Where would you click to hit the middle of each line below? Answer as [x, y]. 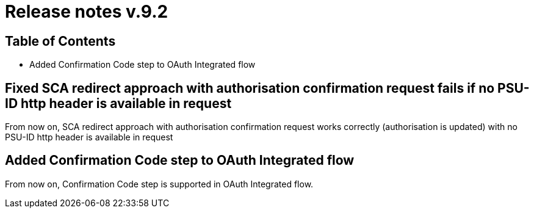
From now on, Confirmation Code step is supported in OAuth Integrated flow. [159, 184]
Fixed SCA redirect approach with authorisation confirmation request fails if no [250, 88]
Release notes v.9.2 [87, 12]
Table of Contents [60, 41]
